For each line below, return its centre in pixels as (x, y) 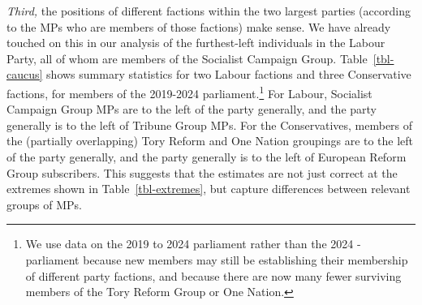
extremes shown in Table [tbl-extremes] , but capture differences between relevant (209, 189)
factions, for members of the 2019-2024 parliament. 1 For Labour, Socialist (189, 92)
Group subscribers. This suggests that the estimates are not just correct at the (202, 172)
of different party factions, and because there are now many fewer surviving (213, 275)
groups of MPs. (44, 204)
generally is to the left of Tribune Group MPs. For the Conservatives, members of (210, 125)
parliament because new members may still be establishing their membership (217, 259)
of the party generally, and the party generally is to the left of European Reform (207, 157)
